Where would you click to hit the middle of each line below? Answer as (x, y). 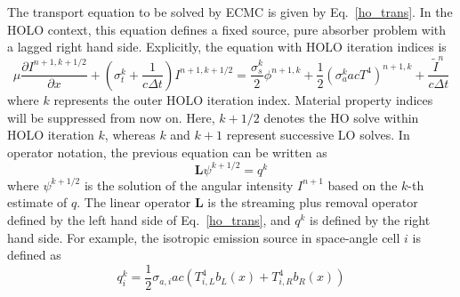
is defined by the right (370, 220)
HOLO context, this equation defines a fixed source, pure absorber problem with (227, 29)
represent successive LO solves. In (318, 135)
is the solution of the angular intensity (189, 185)
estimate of (37, 202)
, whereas (130, 135)
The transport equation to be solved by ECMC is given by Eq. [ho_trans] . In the (230, 12)
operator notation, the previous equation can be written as (167, 152)
